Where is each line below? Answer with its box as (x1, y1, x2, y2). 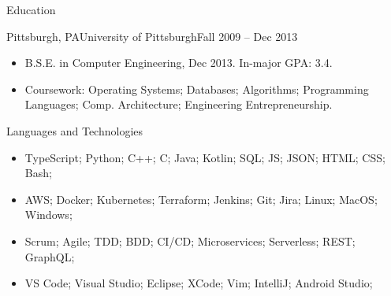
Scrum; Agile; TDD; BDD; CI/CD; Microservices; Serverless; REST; (24, 232, 356, 249)
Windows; (24, 206, 73, 223)
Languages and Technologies (6, 122, 143, 139)
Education (6, 2, 56, 17)
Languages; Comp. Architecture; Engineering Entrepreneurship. (24, 96, 333, 113)
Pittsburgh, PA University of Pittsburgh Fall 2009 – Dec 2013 (6, 28, 298, 44)
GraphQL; (24, 248, 75, 265)
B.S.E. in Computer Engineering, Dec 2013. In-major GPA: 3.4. (24, 54, 333, 71)
